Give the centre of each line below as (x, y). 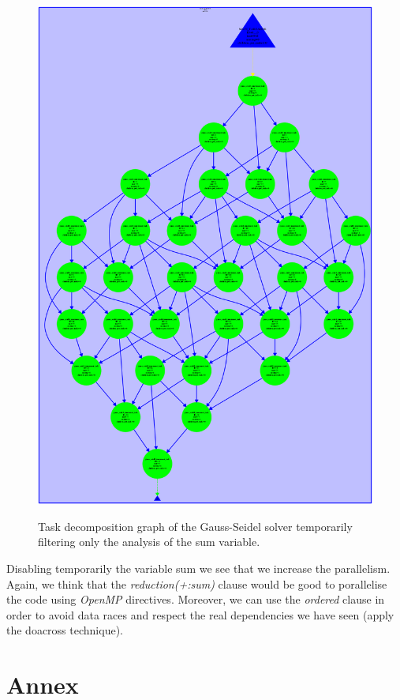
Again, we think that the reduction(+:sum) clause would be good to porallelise (197, 583)
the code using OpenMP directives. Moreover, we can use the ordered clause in (196, 599)
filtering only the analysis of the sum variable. (149, 542)
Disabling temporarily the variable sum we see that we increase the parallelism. (198, 568)
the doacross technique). (65, 630)
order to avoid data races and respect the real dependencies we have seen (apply (200, 614)
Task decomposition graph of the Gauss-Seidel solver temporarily (195, 526)
